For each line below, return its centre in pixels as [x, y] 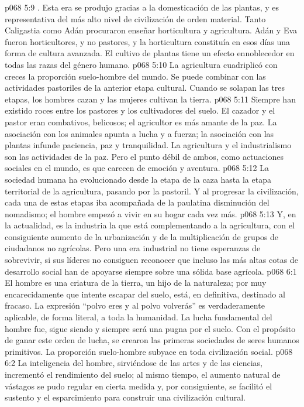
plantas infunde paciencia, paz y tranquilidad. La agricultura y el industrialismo [148, 145]
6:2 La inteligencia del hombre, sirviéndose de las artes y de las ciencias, [134, 363]
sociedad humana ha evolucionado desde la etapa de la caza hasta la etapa [138, 179]
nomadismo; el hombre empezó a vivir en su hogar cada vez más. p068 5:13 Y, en [151, 213]
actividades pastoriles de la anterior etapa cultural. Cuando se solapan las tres [145, 88]
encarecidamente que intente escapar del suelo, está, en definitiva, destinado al [145, 294]
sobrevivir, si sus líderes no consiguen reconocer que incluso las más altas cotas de [151, 260]
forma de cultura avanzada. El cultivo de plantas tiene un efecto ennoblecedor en [150, 53]
